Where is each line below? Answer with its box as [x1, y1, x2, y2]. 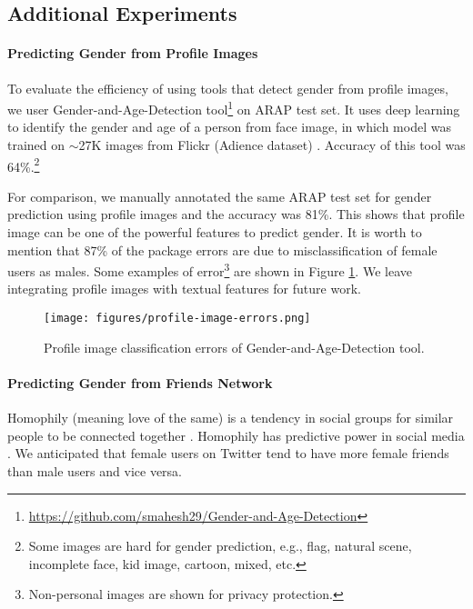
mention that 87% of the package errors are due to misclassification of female [7, 240, 438, 259]
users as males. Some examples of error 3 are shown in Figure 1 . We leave [7, 259, 412, 280]
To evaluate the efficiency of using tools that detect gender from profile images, [7, 78, 448, 97]
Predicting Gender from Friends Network [7, 373, 273, 392]
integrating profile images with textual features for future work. [7, 279, 361, 298]
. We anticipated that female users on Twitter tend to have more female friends [7, 444, 449, 463]
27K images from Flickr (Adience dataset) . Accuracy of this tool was [78, 135, 466, 155]
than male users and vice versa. [7, 461, 183, 480]
